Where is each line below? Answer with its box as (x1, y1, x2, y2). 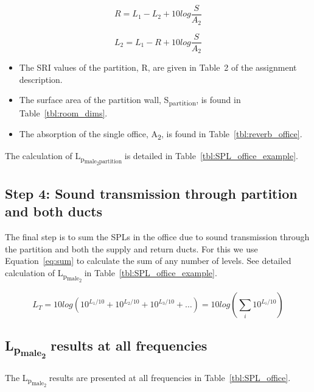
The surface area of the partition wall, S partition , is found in (19, 93, 241, 108)
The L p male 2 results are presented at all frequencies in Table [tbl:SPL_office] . (5, 371, 291, 388)
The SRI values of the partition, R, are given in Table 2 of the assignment (19, 61, 297, 74)
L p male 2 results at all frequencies (5, 335, 208, 362)
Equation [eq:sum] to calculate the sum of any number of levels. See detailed (5, 254, 291, 267)
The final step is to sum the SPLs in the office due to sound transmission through (5, 230, 310, 243)
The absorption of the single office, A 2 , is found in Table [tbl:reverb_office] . (19, 127, 302, 141)
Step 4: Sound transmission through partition (5, 184, 298, 202)
